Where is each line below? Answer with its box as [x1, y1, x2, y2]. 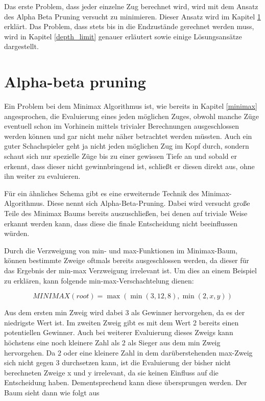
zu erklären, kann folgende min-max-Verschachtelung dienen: [4, 275, 194, 286]
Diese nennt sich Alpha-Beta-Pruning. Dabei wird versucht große [47, 198, 250, 208]
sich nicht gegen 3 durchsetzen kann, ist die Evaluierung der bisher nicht [4, 357, 231, 368]
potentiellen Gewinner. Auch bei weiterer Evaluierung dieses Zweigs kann [4, 327, 233, 338]
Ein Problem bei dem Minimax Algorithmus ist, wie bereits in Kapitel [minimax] [4, 101, 257, 111]
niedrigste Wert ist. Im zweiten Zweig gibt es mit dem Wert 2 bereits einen [4, 317, 239, 327]
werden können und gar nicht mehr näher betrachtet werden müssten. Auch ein [4, 130, 252, 141]
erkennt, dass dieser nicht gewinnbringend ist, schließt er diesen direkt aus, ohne [4, 160, 255, 171]
